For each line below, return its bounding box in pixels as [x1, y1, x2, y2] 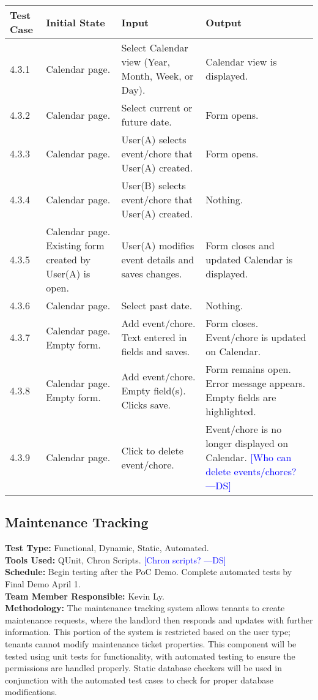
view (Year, [121, 55, 171, 69]
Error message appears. [205, 376, 306, 390]
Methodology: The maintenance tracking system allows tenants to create [5, 601, 285, 614]
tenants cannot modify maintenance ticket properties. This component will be [5, 637, 297, 650]
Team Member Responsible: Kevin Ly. [5, 589, 165, 602]
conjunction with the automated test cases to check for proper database [5, 673, 274, 686]
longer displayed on [205, 436, 289, 450]
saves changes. [121, 266, 182, 280]
